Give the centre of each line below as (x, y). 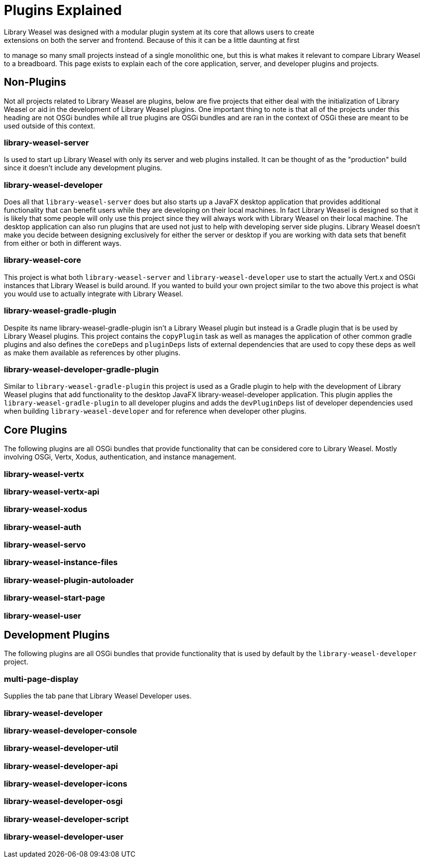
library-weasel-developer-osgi (63, 801)
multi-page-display (41, 679)
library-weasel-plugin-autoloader (69, 580)
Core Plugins (36, 430)
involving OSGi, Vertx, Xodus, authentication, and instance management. (120, 457)
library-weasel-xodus (46, 509)
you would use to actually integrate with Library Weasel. (94, 293)
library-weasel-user (43, 615)
